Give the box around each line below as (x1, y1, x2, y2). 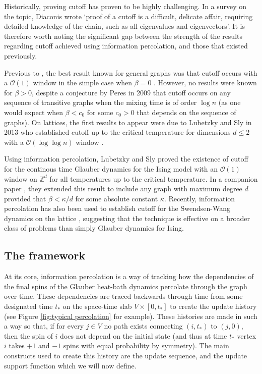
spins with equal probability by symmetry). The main (63, 340, 229, 351)
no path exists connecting (104, 320, 183, 331)
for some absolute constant (75, 193, 158, 203)
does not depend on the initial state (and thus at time (60, 330, 227, 341)
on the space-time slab (62, 301, 132, 311)
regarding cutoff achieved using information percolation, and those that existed (4, 40, 248, 51)
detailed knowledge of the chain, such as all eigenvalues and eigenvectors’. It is (4, 21, 245, 31)
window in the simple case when (33, 77, 133, 88)
